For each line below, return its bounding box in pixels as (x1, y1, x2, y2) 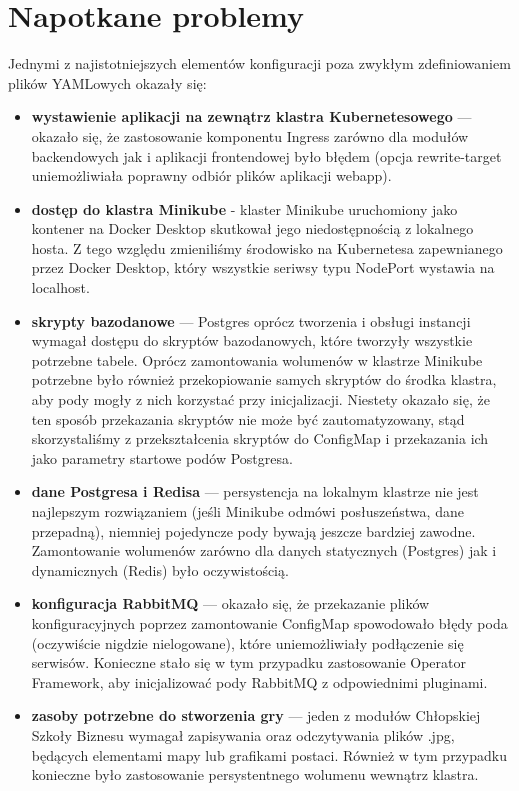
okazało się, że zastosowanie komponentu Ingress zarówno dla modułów (31, 125, 469, 146)
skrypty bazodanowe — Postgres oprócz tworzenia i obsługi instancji (31, 310, 471, 331)
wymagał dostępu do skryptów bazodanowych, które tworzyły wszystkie (31, 330, 473, 351)
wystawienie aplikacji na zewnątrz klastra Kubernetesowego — (31, 106, 472, 127)
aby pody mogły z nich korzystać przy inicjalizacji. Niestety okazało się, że (31, 389, 490, 410)
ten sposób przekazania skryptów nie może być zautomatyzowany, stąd (31, 408, 465, 429)
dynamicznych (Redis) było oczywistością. (31, 559, 289, 580)
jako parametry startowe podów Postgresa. (31, 447, 293, 468)
